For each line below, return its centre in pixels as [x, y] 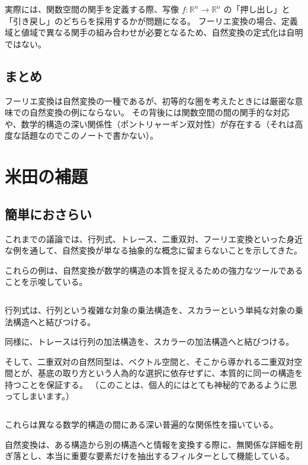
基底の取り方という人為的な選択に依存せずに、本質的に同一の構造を [170, 373]
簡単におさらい [48, 214]
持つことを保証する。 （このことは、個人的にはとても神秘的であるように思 [151, 384]
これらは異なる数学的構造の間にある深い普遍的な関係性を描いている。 [142, 424]
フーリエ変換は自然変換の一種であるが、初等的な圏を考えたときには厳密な [150, 100]
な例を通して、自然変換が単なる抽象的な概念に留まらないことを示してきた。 [154, 250]
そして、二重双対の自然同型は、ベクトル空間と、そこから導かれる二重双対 [150, 361]
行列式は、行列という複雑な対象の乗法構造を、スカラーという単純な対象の [150, 310]
